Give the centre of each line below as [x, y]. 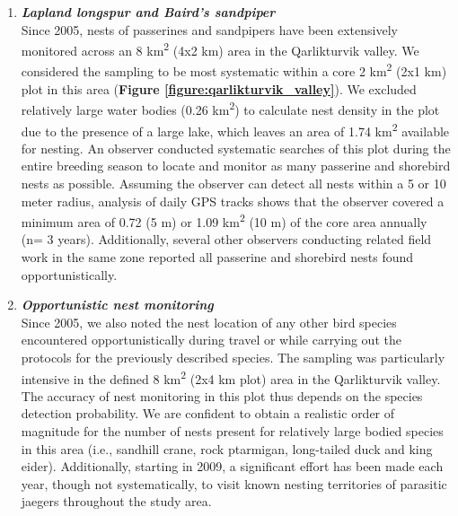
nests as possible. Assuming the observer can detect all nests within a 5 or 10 [233, 183]
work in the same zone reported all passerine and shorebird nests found [217, 257]
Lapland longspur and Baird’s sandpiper [148, 12]
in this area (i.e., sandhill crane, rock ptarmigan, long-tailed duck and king [227, 448]
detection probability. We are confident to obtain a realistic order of [208, 413]
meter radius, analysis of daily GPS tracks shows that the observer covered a [233, 201]
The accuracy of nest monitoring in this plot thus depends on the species [222, 395]
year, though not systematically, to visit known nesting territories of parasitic [234, 483]
